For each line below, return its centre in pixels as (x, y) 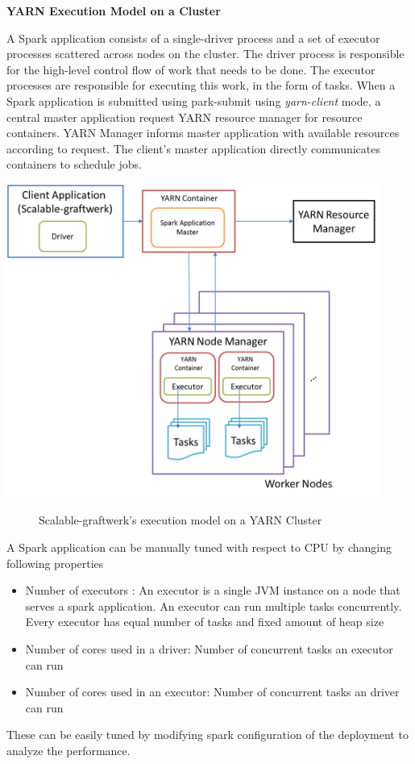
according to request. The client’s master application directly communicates (193, 148)
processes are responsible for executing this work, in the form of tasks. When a (201, 85)
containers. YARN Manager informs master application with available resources (203, 133)
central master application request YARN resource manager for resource (185, 117)
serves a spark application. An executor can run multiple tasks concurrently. (214, 605)
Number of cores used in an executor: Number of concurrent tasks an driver (212, 692)
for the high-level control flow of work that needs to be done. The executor (191, 69)
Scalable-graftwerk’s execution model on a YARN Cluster (181, 520)
